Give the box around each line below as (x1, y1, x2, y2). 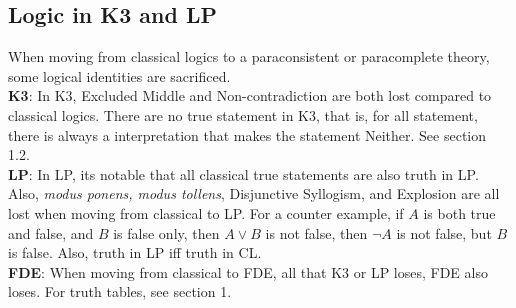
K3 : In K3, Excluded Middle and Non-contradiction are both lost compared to (8, 85, 492, 106)
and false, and (8, 222, 94, 243)
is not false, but (396, 222, 492, 243)
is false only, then (113, 222, 220, 243)
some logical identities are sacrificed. (8, 65, 231, 86)
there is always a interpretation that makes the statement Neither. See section (8, 124, 487, 145)
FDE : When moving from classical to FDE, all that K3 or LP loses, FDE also (8, 261, 488, 282)
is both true (423, 202, 496, 223)
